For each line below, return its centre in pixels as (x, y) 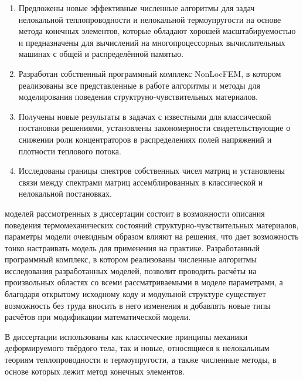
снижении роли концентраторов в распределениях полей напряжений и (145, 139)
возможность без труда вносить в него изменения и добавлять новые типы (138, 305)
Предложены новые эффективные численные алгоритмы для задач (137, 8)
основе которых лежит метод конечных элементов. (95, 371)
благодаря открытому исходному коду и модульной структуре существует (135, 294)
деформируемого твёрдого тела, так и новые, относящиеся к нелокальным (137, 348)
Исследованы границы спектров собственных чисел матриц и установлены (151, 171)
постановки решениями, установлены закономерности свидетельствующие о (154, 128)
